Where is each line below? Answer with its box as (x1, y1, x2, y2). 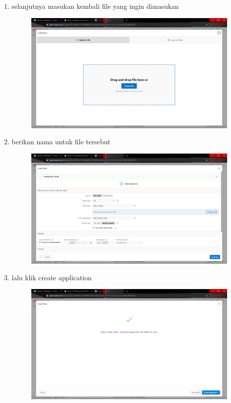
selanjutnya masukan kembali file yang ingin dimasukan (11, 1, 179, 11)
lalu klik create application (11, 272, 92, 282)
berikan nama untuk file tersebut (11, 136, 111, 147)
